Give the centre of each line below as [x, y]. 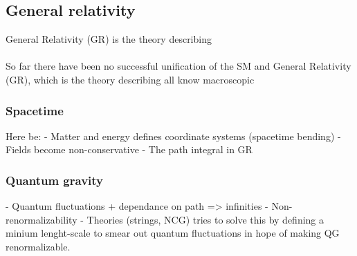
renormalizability [42, 219]
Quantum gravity [55, 180]
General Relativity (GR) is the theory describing [109, 39]
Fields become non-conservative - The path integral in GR [129, 149]
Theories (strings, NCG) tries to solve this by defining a [205, 219]
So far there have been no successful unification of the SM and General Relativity [178, 66]
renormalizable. [38, 246]
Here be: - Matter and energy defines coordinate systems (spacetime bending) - [173, 136]
